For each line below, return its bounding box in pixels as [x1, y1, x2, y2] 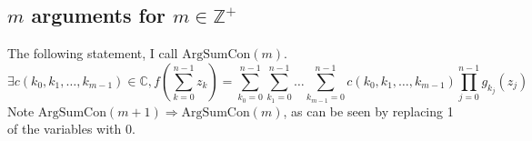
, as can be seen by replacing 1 [283, 101, 454, 120]
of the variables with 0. [7, 119, 136, 138]
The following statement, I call [7, 44, 178, 63]
